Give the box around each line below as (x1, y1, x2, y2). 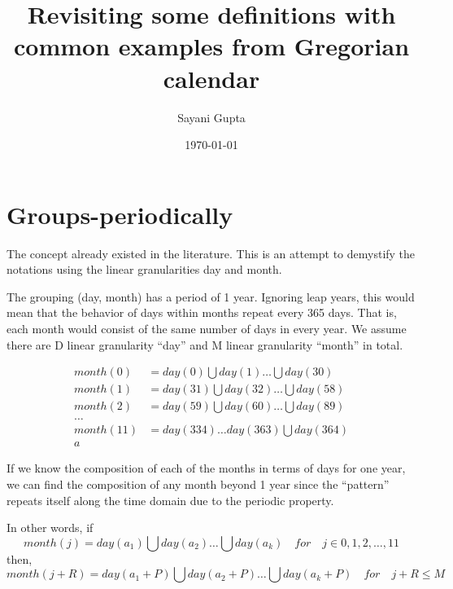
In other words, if (7, 519, 94, 536)
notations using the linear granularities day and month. (7, 261, 282, 278)
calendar (163, 61, 260, 95)
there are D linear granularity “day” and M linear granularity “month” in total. (7, 336, 403, 353)
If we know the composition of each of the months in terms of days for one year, (7, 459, 406, 477)
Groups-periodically (7, 197, 233, 231)
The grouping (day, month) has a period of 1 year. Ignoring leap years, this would (7, 288, 415, 305)
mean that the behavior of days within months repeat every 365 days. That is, (7, 304, 397, 321)
